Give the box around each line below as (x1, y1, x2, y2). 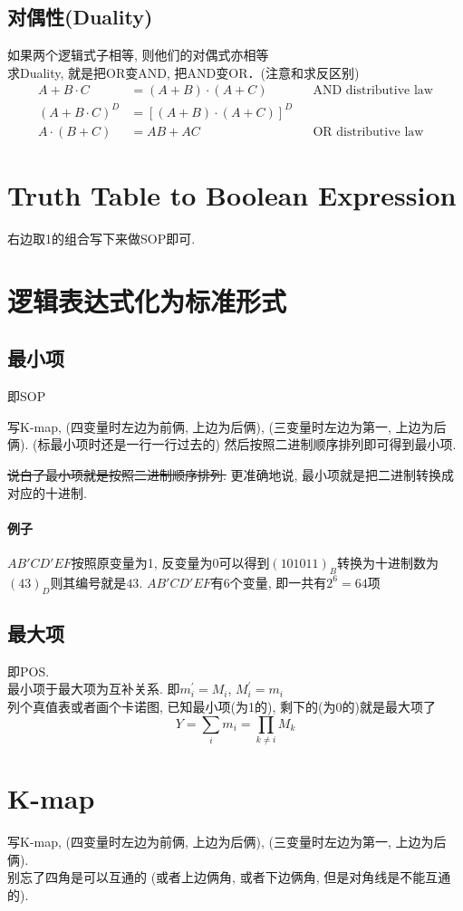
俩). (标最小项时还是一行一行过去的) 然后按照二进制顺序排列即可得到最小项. (7, 435, 457, 454)
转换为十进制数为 (337, 553, 439, 572)
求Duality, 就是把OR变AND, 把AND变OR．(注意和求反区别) (7, 62, 360, 82)
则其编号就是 (50, 572, 127, 591)
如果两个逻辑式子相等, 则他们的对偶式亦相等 (7, 45, 269, 64)
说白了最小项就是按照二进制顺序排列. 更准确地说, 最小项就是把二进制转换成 (7, 465, 455, 484)
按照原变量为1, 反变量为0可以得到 (71, 553, 270, 572)
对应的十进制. (7, 483, 87, 502)
